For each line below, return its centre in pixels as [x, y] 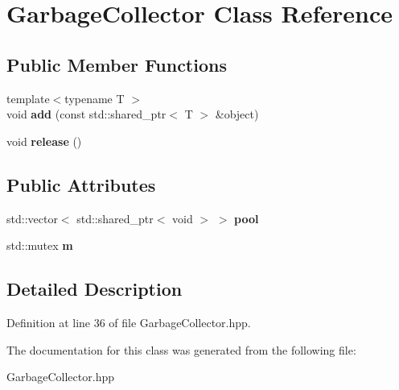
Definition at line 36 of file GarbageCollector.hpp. [129, 322]
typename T [95, 98]
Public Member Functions [117, 64]
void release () [44, 141]
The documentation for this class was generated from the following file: [181, 349]
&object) [237, 114]
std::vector [32, 218]
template [28, 98]
